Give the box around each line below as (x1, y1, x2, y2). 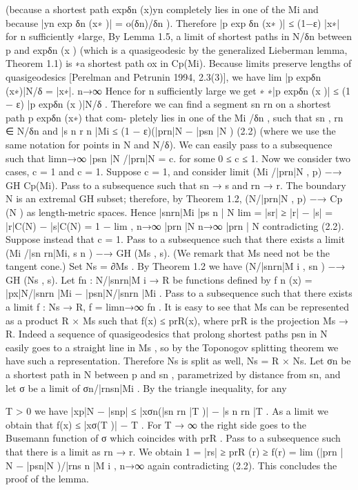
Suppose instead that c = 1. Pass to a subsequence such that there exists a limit (6, 232, 346, 246)
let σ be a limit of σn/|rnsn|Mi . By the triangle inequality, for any (6, 380, 287, 395)
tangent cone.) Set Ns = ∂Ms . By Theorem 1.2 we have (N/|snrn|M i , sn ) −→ (6, 259, 346, 273)
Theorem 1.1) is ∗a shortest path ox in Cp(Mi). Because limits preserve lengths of (6, 56, 352, 70)
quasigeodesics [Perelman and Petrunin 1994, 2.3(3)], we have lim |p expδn (6, 69, 321, 84)
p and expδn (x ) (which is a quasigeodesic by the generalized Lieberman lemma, (6, 42, 348, 57)
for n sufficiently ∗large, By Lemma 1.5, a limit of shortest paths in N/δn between (6, 29, 352, 43)
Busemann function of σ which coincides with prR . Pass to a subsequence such (6, 431, 341, 445)
